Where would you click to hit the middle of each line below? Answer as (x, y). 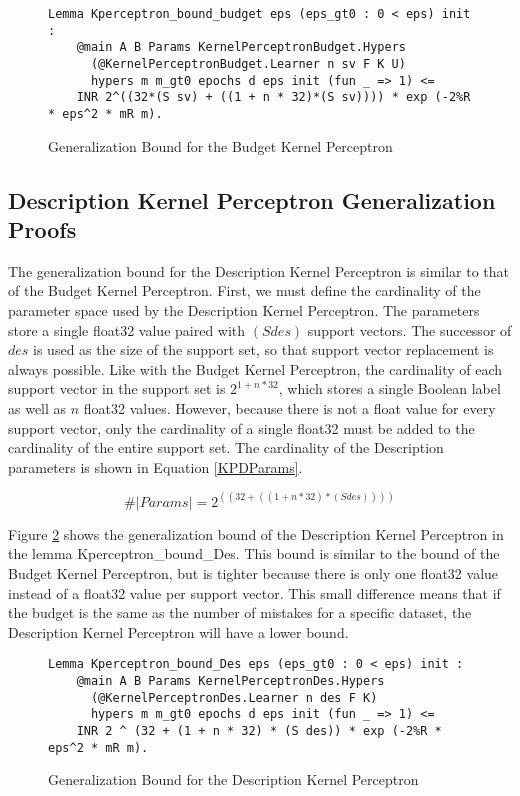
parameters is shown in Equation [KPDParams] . (155, 466)
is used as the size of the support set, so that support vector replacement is (263, 349)
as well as (37, 407)
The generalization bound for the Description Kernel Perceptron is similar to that (259, 270)
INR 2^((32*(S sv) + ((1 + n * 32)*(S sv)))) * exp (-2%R (273, 97)
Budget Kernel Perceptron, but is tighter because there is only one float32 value (253, 572)
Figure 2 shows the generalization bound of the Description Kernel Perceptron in (256, 533)
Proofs (42, 228)
